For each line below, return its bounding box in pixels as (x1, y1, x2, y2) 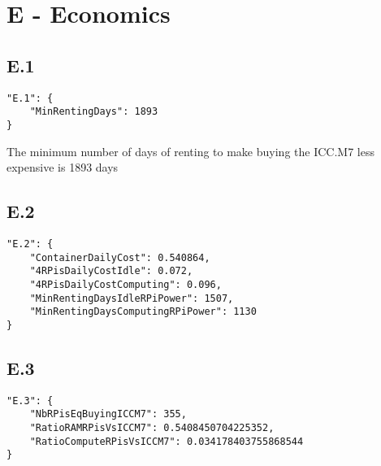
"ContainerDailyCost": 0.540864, (29, 251, 210, 263)
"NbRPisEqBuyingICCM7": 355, (29, 408, 187, 420)
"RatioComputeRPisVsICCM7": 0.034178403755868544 (29, 435, 304, 447)
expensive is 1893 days (6, 159, 119, 176)
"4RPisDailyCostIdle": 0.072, (29, 265, 193, 277)
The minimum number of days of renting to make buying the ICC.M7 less (6, 142, 375, 159)
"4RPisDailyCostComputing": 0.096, (29, 278, 222, 290)
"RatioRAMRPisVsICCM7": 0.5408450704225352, (29, 422, 275, 434)
